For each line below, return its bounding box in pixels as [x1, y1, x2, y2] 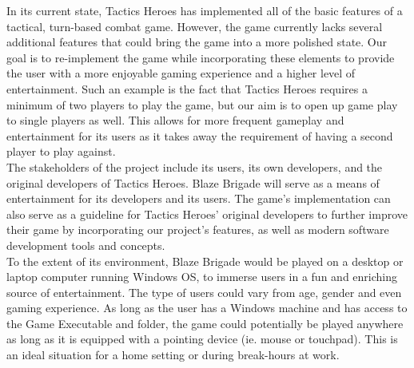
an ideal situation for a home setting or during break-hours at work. [6, 346, 340, 363]
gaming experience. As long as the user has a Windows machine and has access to [6, 299, 408, 316]
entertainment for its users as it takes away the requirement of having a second [6, 127, 393, 144]
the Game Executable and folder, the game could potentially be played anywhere [6, 315, 404, 331]
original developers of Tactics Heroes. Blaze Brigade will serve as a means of [6, 174, 380, 191]
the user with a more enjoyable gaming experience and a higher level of [6, 65, 356, 81]
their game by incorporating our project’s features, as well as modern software [6, 221, 389, 238]
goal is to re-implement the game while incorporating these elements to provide [6, 49, 395, 65]
